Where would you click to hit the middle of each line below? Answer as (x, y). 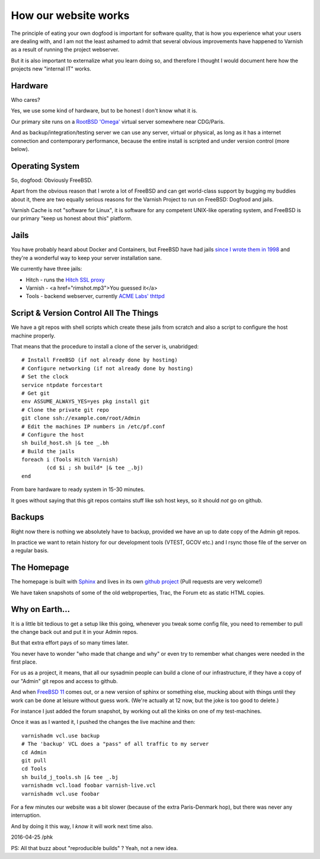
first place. (24, 662)
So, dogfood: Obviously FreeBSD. (52, 180)
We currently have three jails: (47, 269)
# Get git (36, 393)
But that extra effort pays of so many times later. (70, 643)
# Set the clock (45, 377)
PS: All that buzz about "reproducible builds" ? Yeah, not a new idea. (95, 848)
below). (20, 149)
